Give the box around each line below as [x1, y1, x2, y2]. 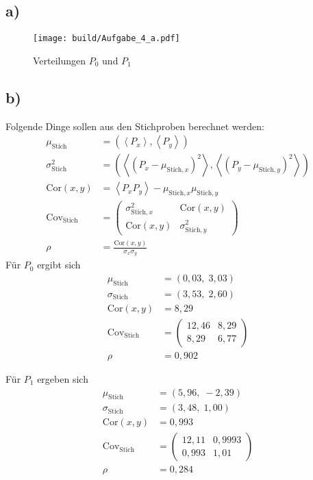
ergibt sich [37, 257, 81, 272]
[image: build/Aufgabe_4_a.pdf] [33, 34, 180, 44]
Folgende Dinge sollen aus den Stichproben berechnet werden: [5, 118, 264, 133]
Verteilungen [33, 53, 86, 67]
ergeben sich [37, 371, 88, 386]
